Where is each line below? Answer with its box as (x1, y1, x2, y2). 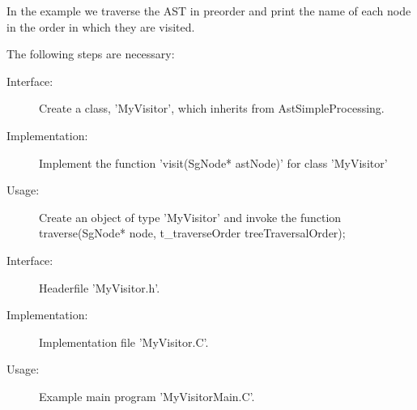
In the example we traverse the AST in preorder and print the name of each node (6, 2, 411, 19)
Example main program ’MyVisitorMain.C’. (39, 387, 255, 404)
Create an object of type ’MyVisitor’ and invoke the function (39, 208, 342, 225)
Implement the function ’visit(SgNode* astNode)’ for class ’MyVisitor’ (39, 154, 388, 171)
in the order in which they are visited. (6, 18, 195, 35)
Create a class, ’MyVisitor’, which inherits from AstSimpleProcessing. (39, 100, 385, 117)
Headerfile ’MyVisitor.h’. (39, 279, 160, 296)
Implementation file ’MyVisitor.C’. (39, 333, 209, 350)
